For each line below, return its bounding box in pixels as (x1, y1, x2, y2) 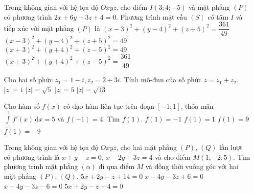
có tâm (208, 11, 229, 22)
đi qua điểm (98, 161, 135, 171)
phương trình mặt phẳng (4, 161, 78, 171)
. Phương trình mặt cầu (116, 11, 187, 22)
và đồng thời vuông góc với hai (145, 161, 238, 171)
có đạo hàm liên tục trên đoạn (63, 100, 155, 111)
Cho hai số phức (4, 74, 53, 85)
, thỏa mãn (181, 100, 214, 111)
